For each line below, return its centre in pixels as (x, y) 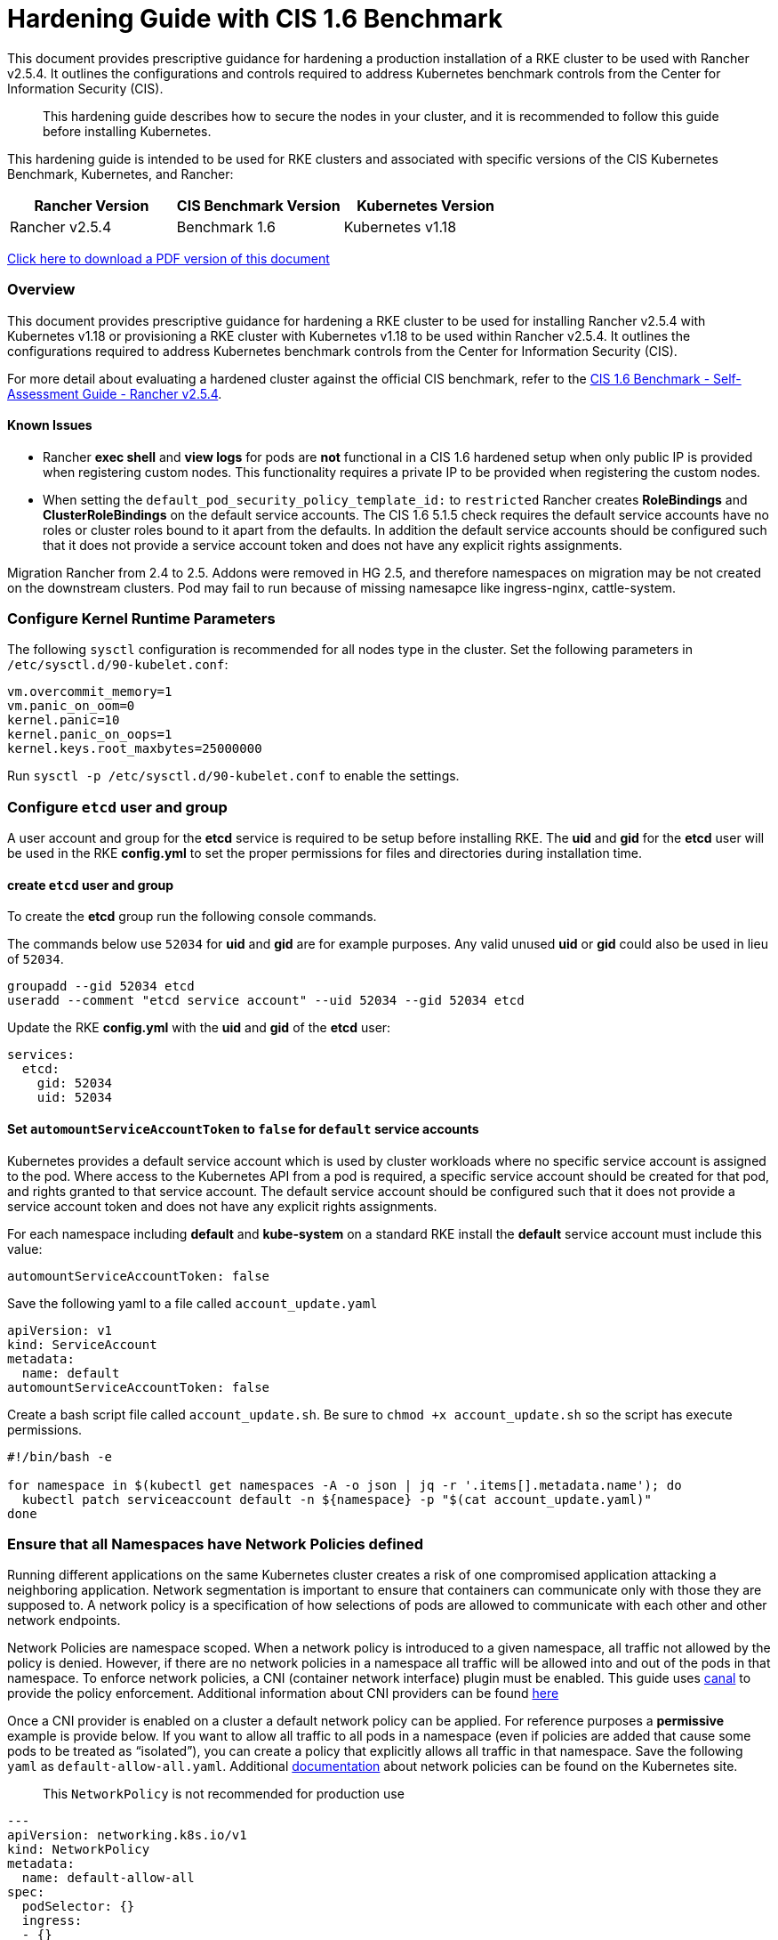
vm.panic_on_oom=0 (71, 706)
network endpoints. (64, 1621)
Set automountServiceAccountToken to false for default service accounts (243, 1129)
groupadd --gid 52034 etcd (101, 986)
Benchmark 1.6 (226, 226)
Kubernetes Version (425, 205)
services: (41, 1055)
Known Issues (50, 425)
